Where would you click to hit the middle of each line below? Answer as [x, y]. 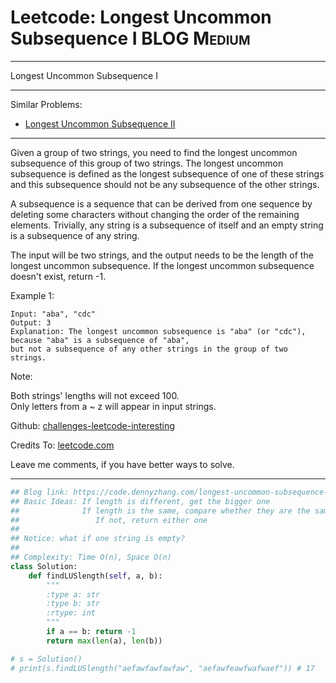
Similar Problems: [46, 104]
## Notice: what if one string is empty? [98, 539]
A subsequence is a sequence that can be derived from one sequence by [161, 203]
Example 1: [32, 295]
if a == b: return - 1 [91, 632]
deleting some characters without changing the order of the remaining [155, 214]
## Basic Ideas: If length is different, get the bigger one [140, 501]
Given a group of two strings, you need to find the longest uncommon [154, 152]
